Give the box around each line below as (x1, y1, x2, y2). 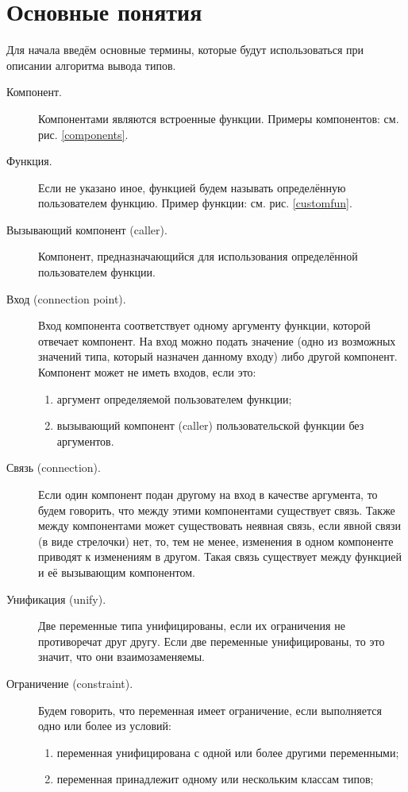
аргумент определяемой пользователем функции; (56, 390, 292, 407)
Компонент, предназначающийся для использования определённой (38, 248, 358, 265)
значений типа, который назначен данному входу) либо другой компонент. (38, 348, 398, 365)
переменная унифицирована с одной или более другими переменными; (56, 744, 399, 760)
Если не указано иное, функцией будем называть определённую (38, 179, 346, 195)
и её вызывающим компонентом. (38, 563, 195, 580)
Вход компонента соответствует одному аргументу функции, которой (38, 317, 371, 334)
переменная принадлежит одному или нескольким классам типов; (56, 771, 374, 787)
